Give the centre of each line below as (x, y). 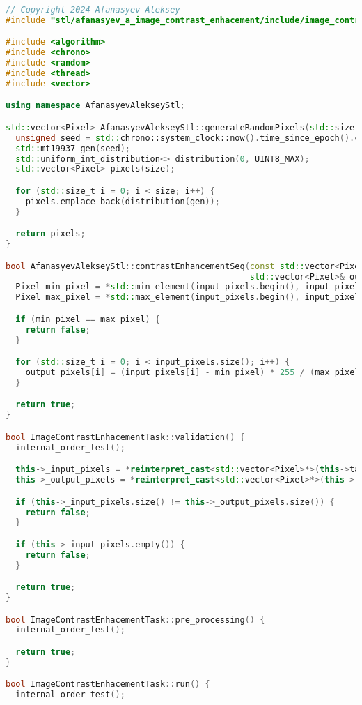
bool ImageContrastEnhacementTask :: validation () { (125, 437)
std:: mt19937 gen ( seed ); (73, 148)
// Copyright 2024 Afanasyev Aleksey (93, 10)
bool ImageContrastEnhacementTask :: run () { (108, 684)
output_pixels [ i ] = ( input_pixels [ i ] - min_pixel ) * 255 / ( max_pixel (192, 372)
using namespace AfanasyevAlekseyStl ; (95, 106)
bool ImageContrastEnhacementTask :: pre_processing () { (135, 620)
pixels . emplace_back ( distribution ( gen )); (123, 201)
